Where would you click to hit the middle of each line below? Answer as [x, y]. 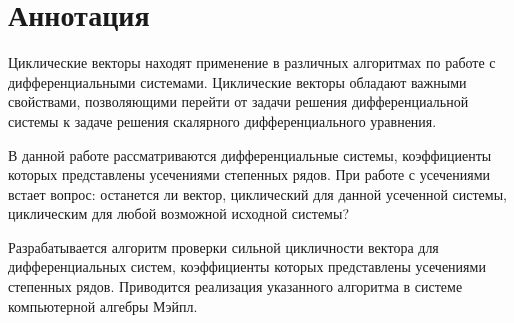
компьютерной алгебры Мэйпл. [103, 305]
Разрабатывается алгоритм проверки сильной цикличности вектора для [223, 246]
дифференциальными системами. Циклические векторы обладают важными [237, 81]
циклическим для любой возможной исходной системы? [178, 213]
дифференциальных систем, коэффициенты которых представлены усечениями [247, 266]
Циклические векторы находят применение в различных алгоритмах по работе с [252, 62]
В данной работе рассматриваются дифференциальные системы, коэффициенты [250, 154]
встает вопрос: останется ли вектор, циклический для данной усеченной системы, [257, 193]
